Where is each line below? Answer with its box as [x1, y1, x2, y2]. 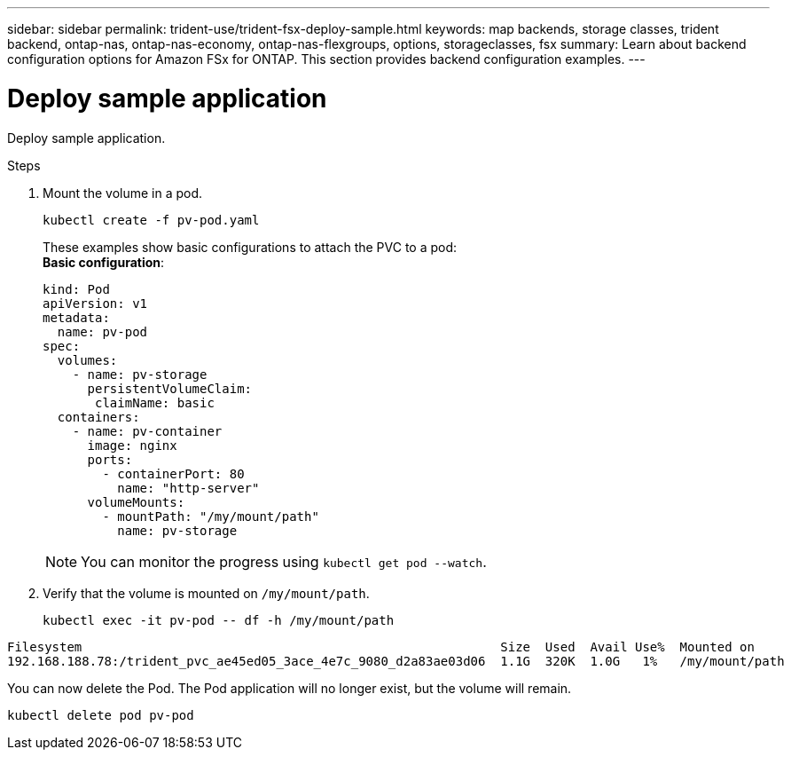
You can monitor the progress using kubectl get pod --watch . [81, 552, 487, 571]
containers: [57, 409, 140, 424]
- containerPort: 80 [102, 466, 245, 481]
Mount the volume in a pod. [43, 185, 203, 201]
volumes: [57, 352, 118, 367]
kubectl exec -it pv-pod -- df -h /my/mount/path [43, 612, 395, 627]
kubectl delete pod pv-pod [7, 707, 194, 722]
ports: [87, 452, 133, 467]
